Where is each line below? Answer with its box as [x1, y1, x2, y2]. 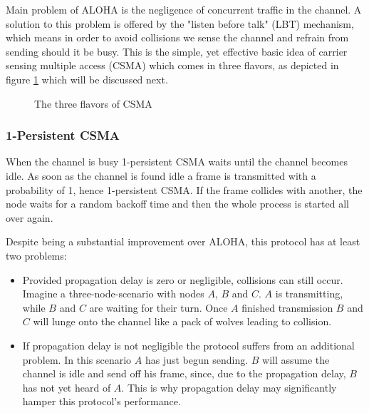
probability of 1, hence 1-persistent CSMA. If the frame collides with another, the [6, 182, 363, 197]
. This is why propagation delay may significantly [121, 379, 337, 394]
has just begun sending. [145, 352, 249, 367]
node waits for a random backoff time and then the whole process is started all [6, 196, 349, 211]
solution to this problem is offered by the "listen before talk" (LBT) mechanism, [6, 16, 354, 31]
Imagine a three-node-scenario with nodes [22, 286, 204, 301]
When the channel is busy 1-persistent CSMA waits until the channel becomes [6, 154, 348, 169]
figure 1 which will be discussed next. [6, 71, 168, 86]
